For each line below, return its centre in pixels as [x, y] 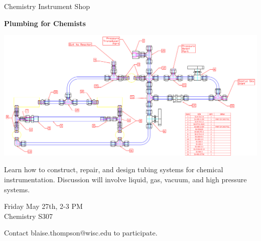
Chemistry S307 [28, 216]
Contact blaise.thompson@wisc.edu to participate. [81, 233]
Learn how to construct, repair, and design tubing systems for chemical [114, 169]
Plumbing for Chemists [45, 23]
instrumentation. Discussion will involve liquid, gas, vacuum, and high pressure [125, 179]
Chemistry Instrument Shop [47, 6]
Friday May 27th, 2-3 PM [43, 206]
